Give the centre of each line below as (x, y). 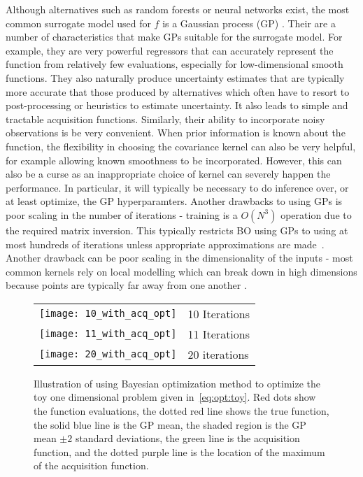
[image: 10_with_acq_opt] (108, 314)
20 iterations (218, 354)
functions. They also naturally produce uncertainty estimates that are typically (175, 77)
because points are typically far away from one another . (126, 285)
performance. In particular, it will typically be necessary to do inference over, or (177, 187)
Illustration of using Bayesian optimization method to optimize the (177, 383)
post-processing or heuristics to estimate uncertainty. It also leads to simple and (177, 105)
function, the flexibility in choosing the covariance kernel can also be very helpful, (181, 146)
